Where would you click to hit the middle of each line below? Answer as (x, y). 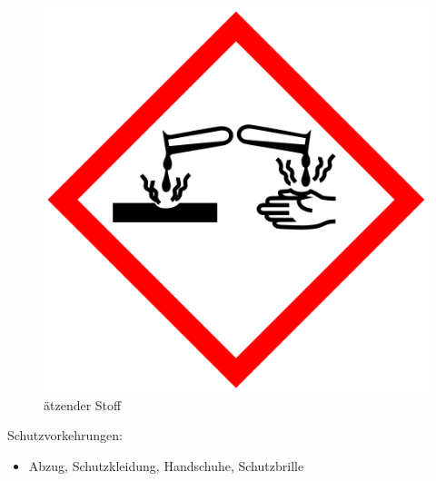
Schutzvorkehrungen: (65, 435)
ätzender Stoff (83, 404)
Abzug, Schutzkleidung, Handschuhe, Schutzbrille (166, 465)
